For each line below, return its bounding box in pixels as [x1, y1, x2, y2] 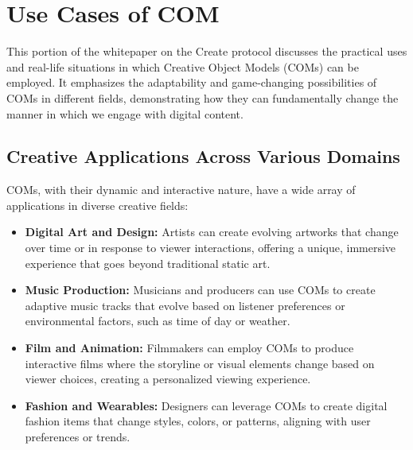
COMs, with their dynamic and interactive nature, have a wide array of [6, 181, 356, 198]
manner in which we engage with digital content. [6, 105, 244, 122]
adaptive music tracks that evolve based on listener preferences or [25, 297, 345, 313]
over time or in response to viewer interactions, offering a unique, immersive [25, 239, 396, 256]
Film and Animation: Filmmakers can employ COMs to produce [25, 339, 354, 356]
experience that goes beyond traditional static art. [25, 254, 271, 271]
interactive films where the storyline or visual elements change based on [25, 355, 375, 371]
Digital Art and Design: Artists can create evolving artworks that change [25, 223, 399, 240]
